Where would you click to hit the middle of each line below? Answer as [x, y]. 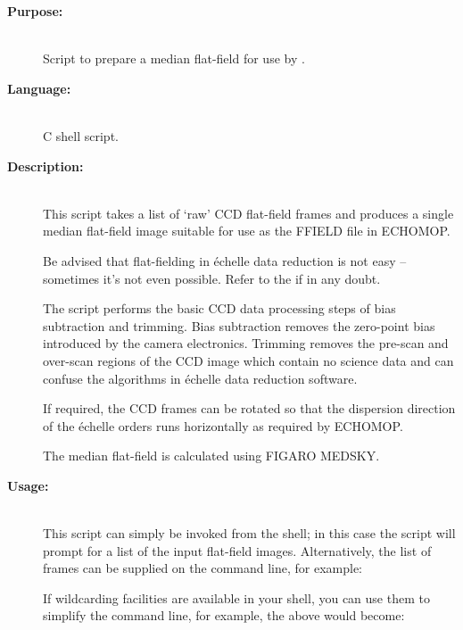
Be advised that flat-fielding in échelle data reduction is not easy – [225, 260]
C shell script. [81, 135]
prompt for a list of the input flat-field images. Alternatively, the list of [237, 550]
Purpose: [35, 11]
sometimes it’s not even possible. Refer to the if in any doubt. [212, 278]
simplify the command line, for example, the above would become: [224, 615]
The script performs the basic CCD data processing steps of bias [219, 308]
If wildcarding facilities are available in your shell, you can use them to [236, 597]
